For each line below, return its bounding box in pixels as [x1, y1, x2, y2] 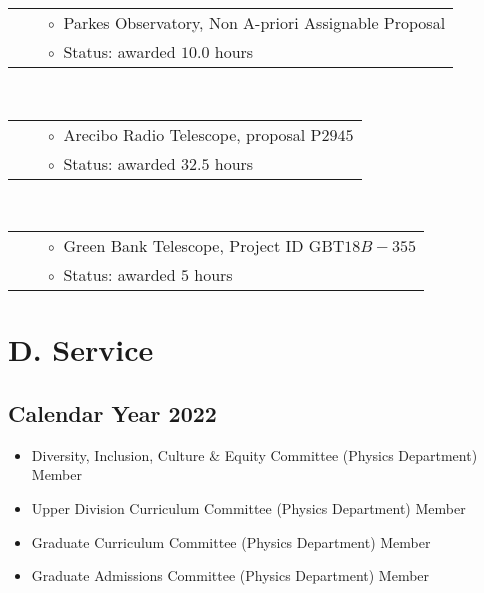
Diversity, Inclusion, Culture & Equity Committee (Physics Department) [31, 444, 478, 465]
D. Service [8, 329, 154, 370]
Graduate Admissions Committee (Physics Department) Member [31, 565, 430, 586]
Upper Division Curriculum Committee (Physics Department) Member [31, 497, 466, 518]
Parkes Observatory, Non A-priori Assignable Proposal [63, 11, 446, 34]
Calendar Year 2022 [8, 397, 217, 428]
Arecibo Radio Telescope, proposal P [63, 122, 322, 146]
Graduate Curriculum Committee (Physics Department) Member [31, 531, 431, 552]
